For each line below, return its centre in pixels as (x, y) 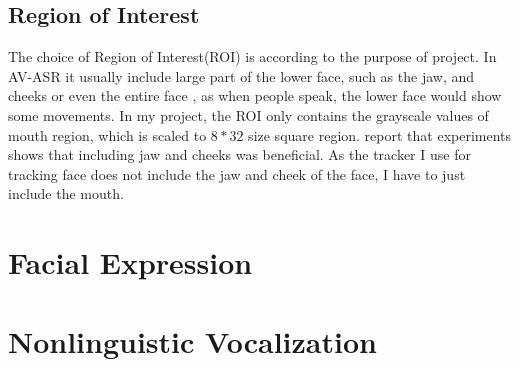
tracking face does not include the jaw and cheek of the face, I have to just (237, 173)
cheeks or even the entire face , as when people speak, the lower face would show (255, 95)
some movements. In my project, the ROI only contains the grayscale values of (248, 114)
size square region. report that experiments (380, 134)
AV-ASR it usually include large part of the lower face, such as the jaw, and (241, 75)
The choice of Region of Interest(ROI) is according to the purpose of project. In (252, 56)
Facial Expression (130, 262)
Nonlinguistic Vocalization (192, 340)
